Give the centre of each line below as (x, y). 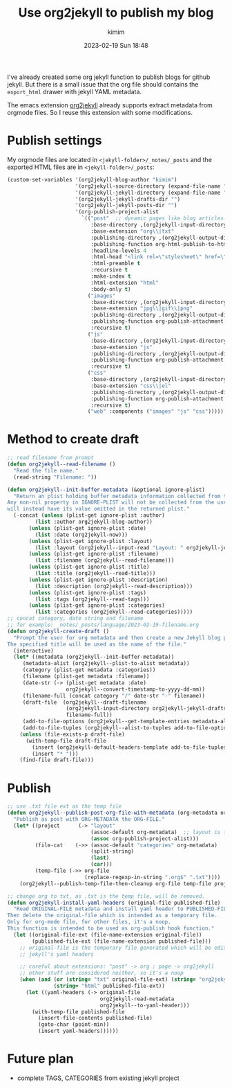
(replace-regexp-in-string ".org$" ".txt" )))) (152, 877)
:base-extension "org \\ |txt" (133, 231)
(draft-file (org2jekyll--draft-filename (85, 702)
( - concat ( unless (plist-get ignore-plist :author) (89, 515)
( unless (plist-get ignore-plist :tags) (88, 593)
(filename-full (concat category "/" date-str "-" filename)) (114, 696)
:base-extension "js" (122, 347)
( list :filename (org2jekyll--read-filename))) (105, 560)
